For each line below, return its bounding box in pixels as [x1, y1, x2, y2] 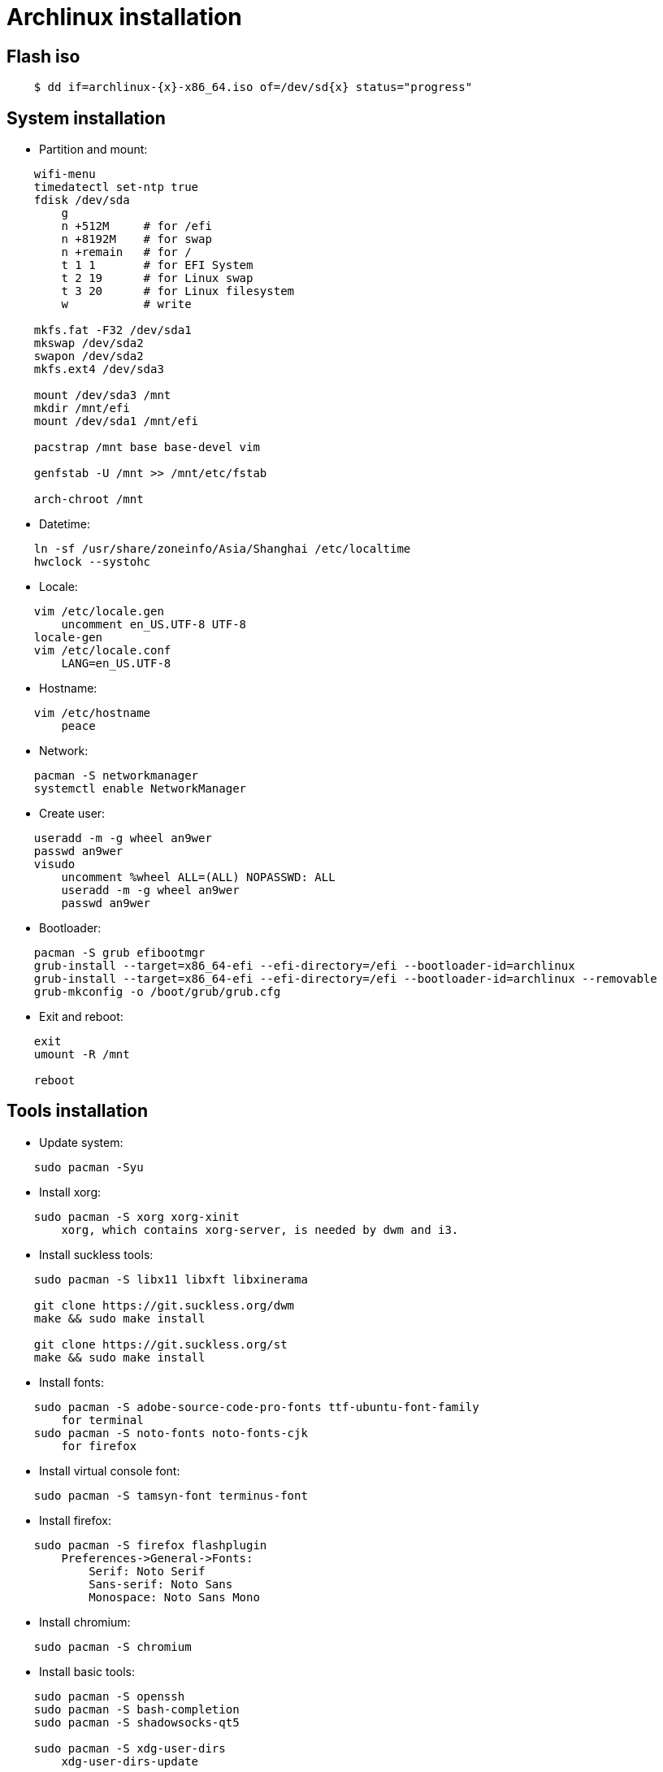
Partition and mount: [39, 142, 148, 157]
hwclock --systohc [33, 555, 151, 569]
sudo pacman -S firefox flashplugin [33, 1538, 267, 1552]
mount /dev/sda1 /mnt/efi [33, 415, 199, 428]
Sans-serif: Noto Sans [89, 1577, 233, 1591]
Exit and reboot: [39, 1010, 123, 1024]
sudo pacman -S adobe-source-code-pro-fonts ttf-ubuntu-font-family [33, 1400, 479, 1414]
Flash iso [6, 46, 80, 67]
